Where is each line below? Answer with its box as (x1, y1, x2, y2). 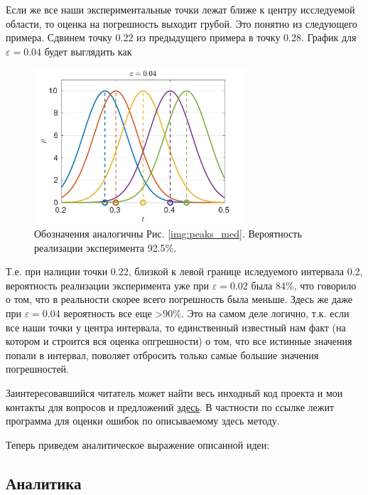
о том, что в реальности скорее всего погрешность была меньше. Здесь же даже (6, 292, 353, 307)
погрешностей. (6, 361, 69, 376)
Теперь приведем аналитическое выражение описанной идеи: (6, 437, 270, 452)
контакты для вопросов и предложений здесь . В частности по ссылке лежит (6, 399, 335, 414)
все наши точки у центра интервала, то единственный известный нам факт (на (6, 319, 346, 334)
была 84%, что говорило (251, 277, 357, 292)
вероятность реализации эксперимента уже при (6, 277, 210, 292)
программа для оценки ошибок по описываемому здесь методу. (6, 413, 280, 428)
